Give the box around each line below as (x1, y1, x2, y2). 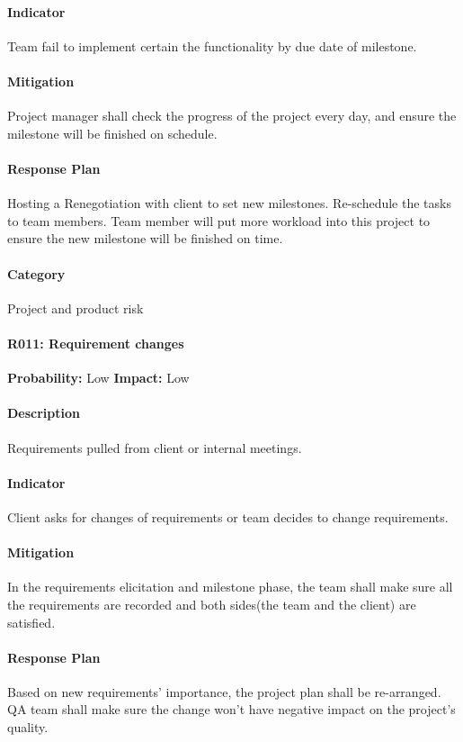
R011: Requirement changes (7, 333, 184, 352)
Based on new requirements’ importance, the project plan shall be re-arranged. (7, 682, 441, 701)
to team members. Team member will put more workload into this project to (7, 211, 431, 230)
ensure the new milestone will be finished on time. (7, 229, 283, 248)
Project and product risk (7, 298, 144, 317)
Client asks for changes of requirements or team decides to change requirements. (7, 507, 449, 526)
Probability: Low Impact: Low (7, 368, 190, 387)
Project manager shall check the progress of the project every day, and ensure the (7, 106, 457, 125)
